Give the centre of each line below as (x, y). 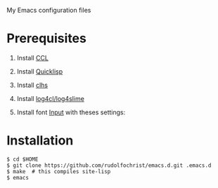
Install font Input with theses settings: (71, 112)
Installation (40, 141)
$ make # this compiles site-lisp (59, 171)
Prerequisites (47, 39)
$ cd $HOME (23, 159)
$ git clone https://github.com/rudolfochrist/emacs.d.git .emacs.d (109, 165)
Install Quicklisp (40, 71)
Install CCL (32, 58)
